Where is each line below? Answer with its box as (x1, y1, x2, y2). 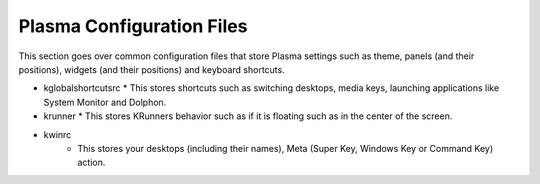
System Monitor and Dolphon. (43, 96, 167, 108)
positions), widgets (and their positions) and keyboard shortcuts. (18, 63, 285, 75)
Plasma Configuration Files (18, 15, 248, 37)
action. (77, 156, 106, 169)
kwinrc (43, 128, 72, 140)
